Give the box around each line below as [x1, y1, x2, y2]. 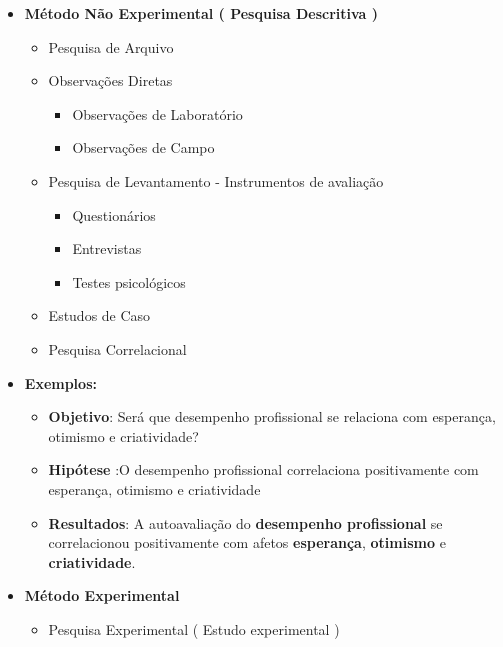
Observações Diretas [48, 70, 173, 91]
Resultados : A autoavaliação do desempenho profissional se [48, 512, 443, 533]
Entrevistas [72, 238, 142, 259]
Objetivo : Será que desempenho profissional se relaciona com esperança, [48, 406, 496, 427]
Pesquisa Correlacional [48, 338, 187, 359]
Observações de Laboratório [72, 103, 243, 124]
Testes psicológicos [72, 271, 186, 292]
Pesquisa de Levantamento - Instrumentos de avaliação [48, 170, 384, 191]
